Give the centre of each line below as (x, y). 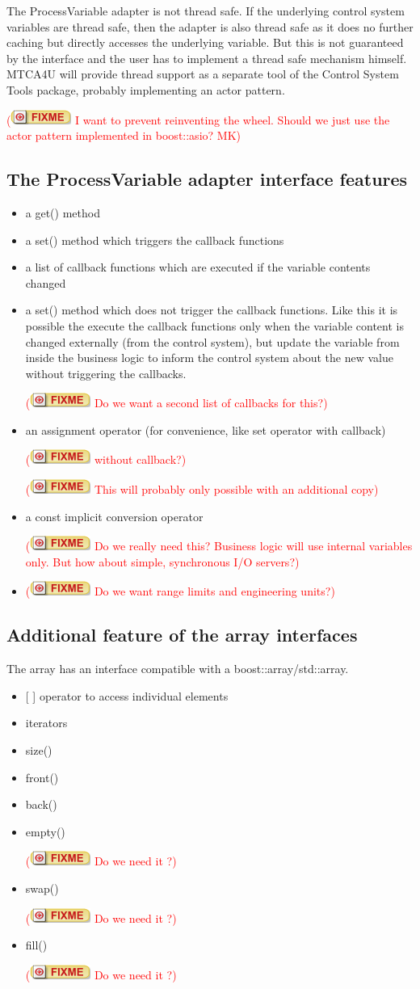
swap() (42, 888)
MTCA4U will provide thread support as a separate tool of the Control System (203, 74)
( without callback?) (106, 459)
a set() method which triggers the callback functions (155, 240)
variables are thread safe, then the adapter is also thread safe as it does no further (210, 26)
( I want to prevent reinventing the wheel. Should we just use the (198, 119)
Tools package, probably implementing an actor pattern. (146, 89)
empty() (45, 831)
